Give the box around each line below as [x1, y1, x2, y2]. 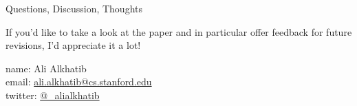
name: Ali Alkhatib [6, 61, 87, 75]
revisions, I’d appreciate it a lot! [6, 38, 141, 52]
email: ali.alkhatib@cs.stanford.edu [6, 74, 152, 89]
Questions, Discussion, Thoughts [6, 1, 142, 15]
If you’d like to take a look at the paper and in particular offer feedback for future [6, 24, 352, 39]
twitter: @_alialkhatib [6, 87, 100, 102]
